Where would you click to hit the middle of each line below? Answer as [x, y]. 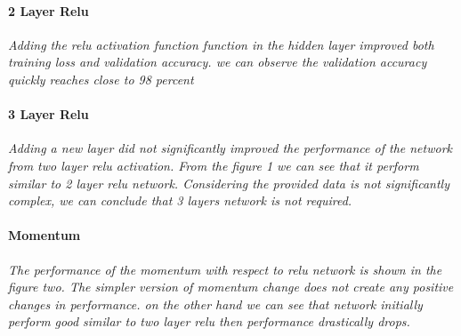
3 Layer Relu [49, 114]
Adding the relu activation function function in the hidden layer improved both [221, 44]
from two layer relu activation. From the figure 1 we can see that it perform [214, 165]
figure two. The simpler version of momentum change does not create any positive [231, 287]
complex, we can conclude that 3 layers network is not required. [180, 200]
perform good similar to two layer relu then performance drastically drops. [209, 321]
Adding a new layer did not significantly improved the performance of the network [230, 148]
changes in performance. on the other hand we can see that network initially [215, 304]
